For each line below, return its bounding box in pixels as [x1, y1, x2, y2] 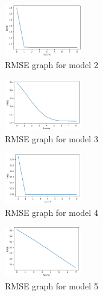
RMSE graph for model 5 [5, 279, 98, 292]
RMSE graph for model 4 [5, 206, 98, 218]
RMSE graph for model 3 [5, 132, 98, 145]
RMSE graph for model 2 [5, 58, 98, 71]
